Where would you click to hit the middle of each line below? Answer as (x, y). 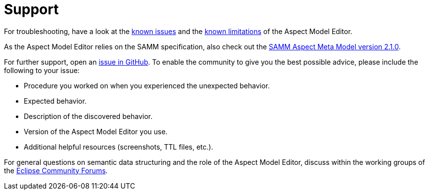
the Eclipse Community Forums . (56, 170)
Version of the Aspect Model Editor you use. (96, 131)
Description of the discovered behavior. (88, 116)
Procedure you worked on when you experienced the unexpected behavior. (147, 85)
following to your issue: (42, 70)
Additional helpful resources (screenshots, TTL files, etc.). (119, 147)
